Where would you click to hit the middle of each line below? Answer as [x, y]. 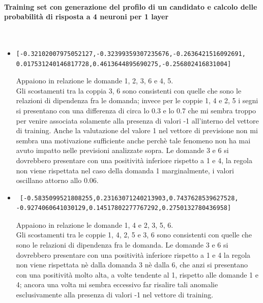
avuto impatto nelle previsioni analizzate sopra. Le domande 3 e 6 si [122, 150]
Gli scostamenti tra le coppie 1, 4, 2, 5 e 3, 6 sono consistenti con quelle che [134, 235]
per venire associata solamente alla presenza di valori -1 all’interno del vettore [137, 120]
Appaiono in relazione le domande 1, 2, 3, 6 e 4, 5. [95, 81]
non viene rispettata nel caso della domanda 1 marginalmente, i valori [125, 170]
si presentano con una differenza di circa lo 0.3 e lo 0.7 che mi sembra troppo [136, 110]
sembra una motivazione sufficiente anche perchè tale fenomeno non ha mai [133, 140]
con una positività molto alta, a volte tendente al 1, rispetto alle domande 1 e [137, 274]
